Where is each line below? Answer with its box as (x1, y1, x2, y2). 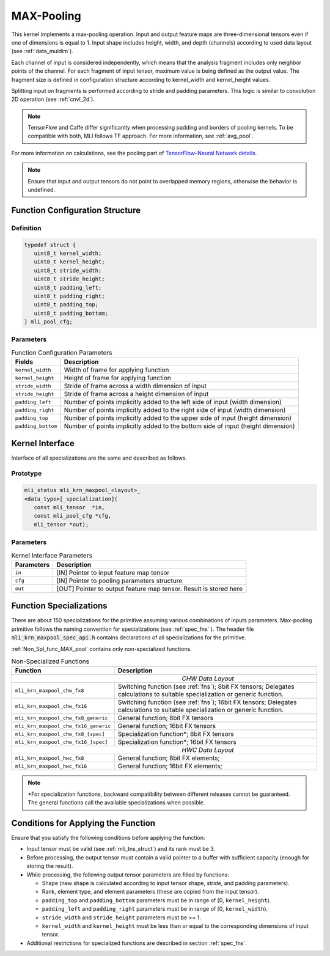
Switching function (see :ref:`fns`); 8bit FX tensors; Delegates (117, 682, 295, 691)
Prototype (11, 469, 42, 478)
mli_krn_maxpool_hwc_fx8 (15, 755, 84, 761)
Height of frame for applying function (64, 373, 171, 382)
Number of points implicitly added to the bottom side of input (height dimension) (64, 422, 296, 430)
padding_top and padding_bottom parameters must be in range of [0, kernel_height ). (42, 896, 271, 904)
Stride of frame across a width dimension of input (64, 382, 207, 391)
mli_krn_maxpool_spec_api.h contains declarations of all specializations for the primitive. (11, 634, 247, 641)
